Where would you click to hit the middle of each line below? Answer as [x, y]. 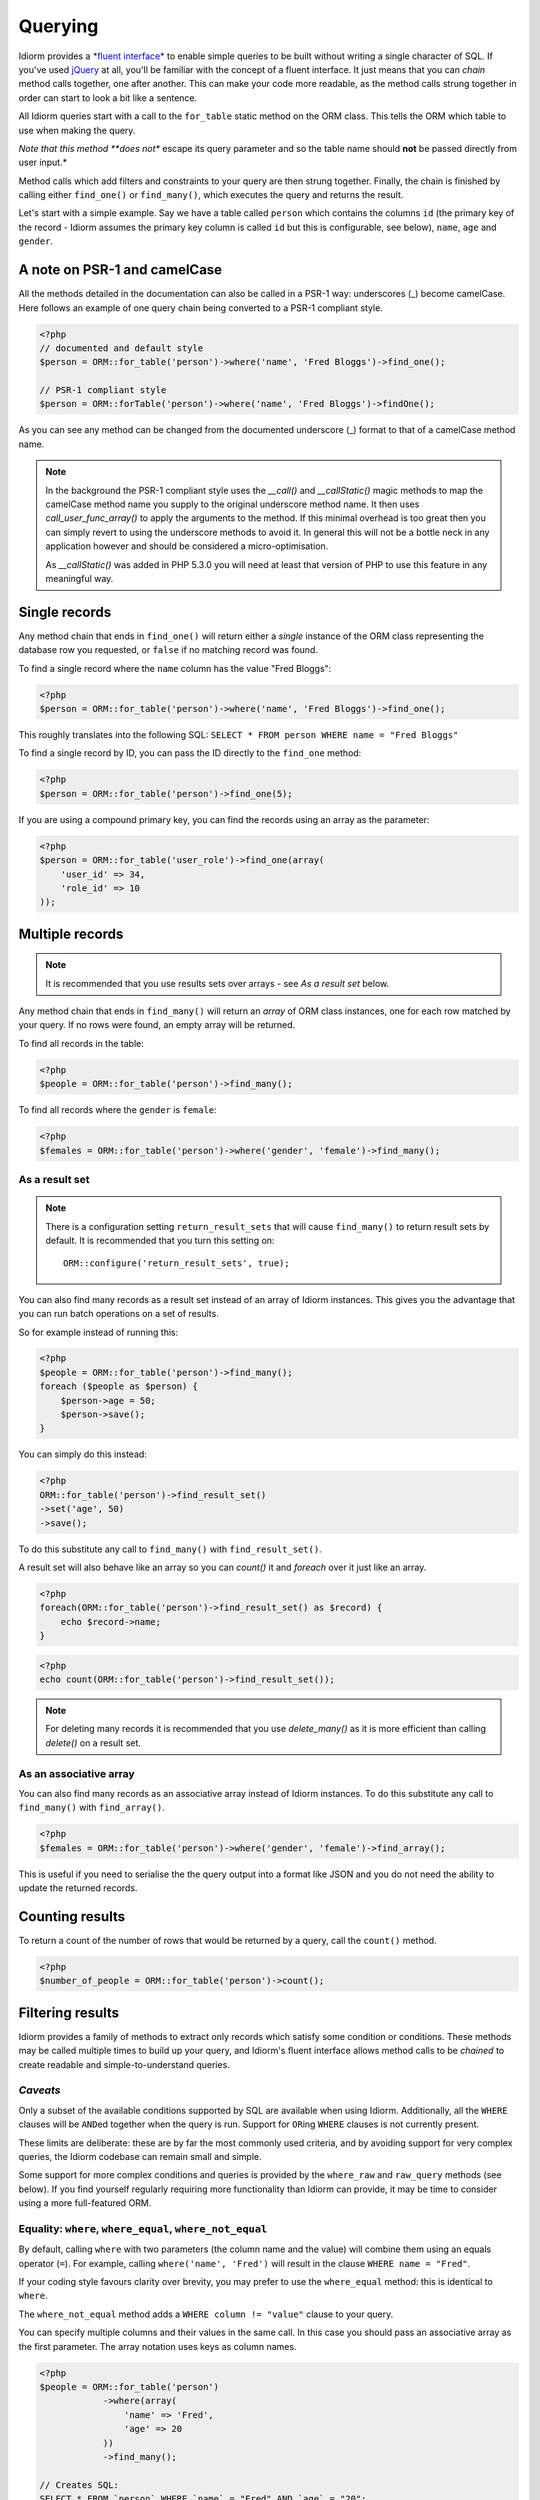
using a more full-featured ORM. [85, 2203]
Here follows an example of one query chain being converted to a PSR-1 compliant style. [201, 307]
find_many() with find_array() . [91, 1807]
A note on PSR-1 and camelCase [120, 270]
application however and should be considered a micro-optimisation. [187, 546]
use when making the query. [77, 130]
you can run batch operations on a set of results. [118, 1314]
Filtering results [69, 2012]
